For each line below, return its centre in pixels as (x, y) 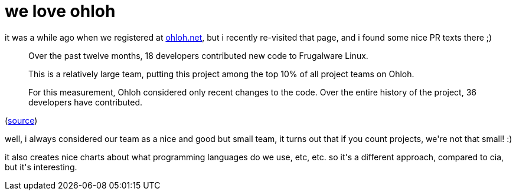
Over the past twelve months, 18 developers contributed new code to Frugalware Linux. (198, 55)
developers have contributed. (86, 102)
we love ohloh (60, 11)
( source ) (21, 120)
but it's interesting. (41, 167)
